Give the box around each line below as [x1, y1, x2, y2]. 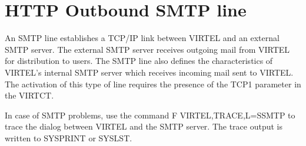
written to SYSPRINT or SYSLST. [5, 131, 132, 144]
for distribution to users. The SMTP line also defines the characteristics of [5, 55, 273, 67]
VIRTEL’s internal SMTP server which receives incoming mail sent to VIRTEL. [5, 66, 294, 78]
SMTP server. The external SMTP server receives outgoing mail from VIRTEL [5, 43, 290, 55]
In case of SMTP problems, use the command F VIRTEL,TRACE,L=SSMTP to [5, 108, 295, 121]
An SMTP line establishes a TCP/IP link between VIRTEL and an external [5, 32, 280, 44]
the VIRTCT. [5, 89, 54, 101]
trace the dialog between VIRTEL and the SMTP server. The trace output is [5, 120, 283, 133]
